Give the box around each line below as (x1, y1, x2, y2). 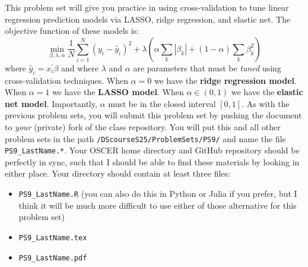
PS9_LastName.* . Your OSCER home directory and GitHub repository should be (5, 144, 300, 156)
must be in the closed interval (108, 97, 216, 109)
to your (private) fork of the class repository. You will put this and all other (5, 120, 281, 133)
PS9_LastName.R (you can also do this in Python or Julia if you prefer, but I (18, 187, 297, 200)
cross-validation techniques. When (5, 74, 128, 86)
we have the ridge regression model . (154, 74, 297, 86)
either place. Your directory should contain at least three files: (5, 167, 230, 180)
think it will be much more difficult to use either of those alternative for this (18, 199, 297, 211)
